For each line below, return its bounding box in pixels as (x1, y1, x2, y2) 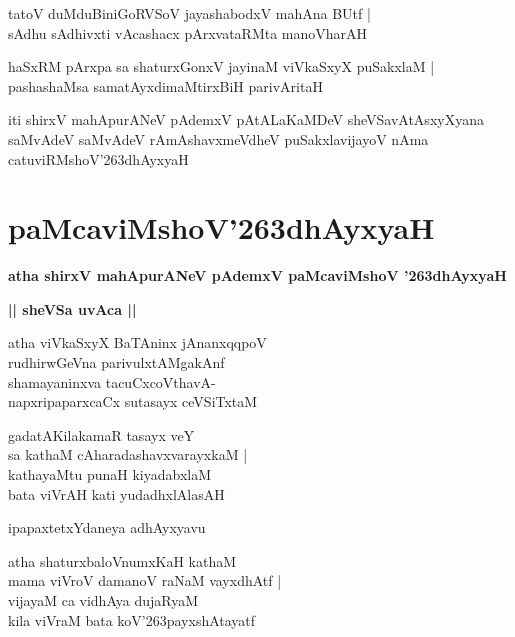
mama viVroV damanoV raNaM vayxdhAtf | (8, 570, 282, 591)
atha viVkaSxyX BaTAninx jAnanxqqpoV (8, 332, 267, 353)
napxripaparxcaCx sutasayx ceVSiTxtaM (8, 391, 258, 412)
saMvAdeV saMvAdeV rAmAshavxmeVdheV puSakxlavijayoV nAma (8, 128, 429, 149)
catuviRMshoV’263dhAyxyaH (8, 148, 189, 169)
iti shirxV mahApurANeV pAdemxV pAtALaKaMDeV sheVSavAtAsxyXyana (8, 109, 484, 130)
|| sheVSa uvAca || (8, 298, 137, 319)
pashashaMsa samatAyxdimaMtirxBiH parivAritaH (8, 75, 323, 96)
